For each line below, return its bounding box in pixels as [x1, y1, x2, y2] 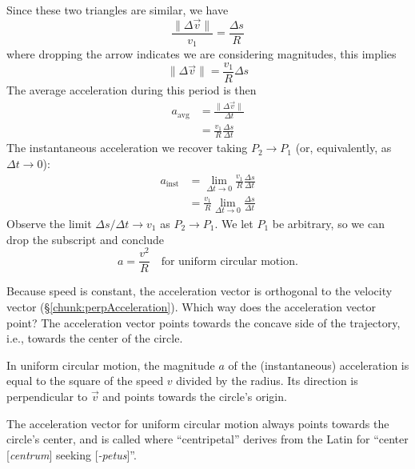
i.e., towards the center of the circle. [6, 330, 183, 347]
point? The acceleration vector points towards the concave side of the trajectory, [6, 314, 401, 331]
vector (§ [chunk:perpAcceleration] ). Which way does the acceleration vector [6, 298, 377, 315]
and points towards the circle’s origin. [102, 387, 287, 404]
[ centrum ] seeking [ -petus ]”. [6, 446, 137, 463]
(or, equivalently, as [295, 139, 392, 156]
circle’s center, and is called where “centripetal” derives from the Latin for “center [6, 431, 409, 447]
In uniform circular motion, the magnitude [6, 356, 215, 373]
